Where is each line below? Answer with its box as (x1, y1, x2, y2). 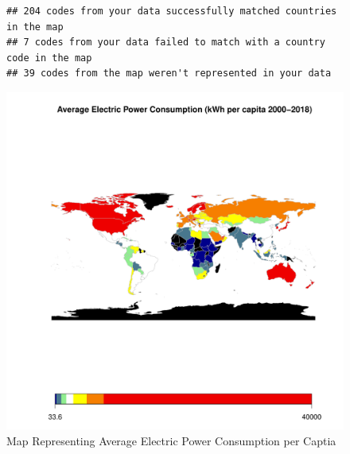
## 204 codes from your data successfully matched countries (6, 6, 337, 17)
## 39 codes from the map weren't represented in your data (6, 68, 332, 80)
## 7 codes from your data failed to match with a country (6, 37, 325, 49)
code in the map (6, 52, 92, 64)
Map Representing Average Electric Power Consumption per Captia (6, 432, 336, 448)
